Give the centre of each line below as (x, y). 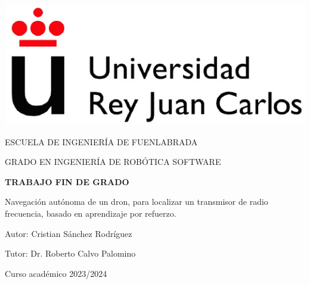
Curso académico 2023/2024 (56, 273)
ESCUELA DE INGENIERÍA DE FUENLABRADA (101, 141)
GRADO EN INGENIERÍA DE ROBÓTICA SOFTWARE (113, 162)
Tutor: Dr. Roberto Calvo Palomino (70, 253)
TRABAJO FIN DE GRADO (67, 181)
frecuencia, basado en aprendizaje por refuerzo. (91, 213)
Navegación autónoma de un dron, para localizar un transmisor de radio (137, 202)
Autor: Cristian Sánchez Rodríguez (69, 233)
